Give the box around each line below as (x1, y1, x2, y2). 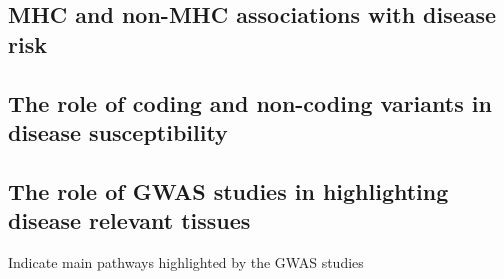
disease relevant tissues (8, 205, 251, 236)
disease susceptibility (8, 116, 228, 147)
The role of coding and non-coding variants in (8, 87, 492, 118)
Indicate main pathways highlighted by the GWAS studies (8, 251, 364, 272)
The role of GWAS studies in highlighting (8, 175, 449, 206)
